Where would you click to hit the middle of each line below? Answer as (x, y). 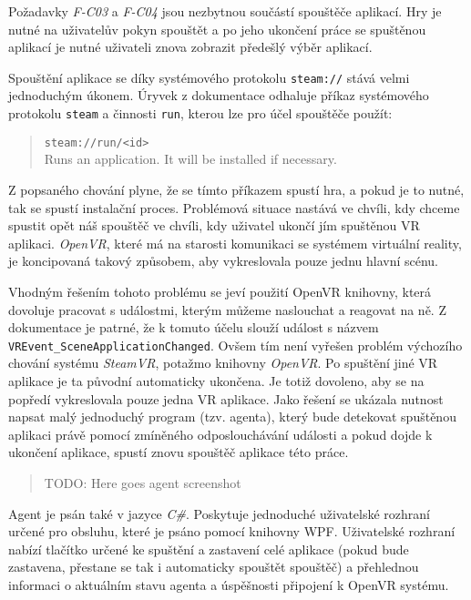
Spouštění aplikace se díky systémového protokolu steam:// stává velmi (209, 77)
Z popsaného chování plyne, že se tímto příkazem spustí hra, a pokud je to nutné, (236, 189)
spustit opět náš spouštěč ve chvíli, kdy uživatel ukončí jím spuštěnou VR (214, 225)
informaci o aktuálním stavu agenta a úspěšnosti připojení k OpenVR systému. (229, 584)
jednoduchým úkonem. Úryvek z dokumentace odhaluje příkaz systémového (219, 95)
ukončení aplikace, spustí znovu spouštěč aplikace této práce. (179, 452)
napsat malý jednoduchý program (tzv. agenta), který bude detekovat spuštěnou (232, 417)
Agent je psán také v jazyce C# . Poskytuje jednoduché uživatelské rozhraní (219, 513)
